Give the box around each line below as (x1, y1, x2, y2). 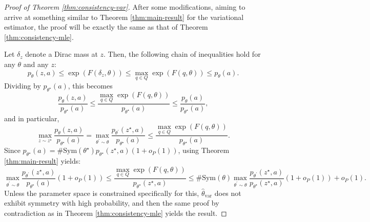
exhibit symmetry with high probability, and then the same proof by (4, 197, 219, 208)
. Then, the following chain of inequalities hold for (104, 49, 261, 59)
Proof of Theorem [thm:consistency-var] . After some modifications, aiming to (4, 2, 245, 12)
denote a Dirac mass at (25, 49, 98, 59)
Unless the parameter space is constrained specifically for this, (4, 187, 199, 198)
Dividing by (4, 80, 41, 91)
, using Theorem (178, 145, 230, 156)
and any (23, 58, 49, 69)
